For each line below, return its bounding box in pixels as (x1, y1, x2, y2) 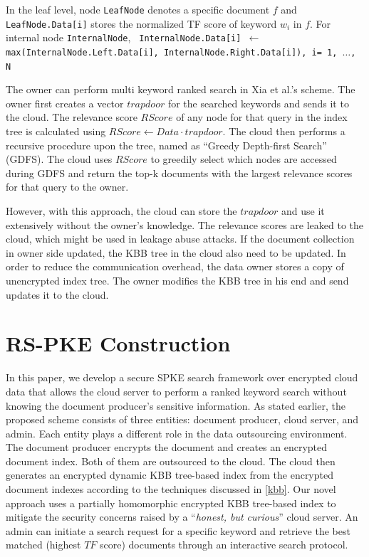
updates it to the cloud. (6, 287, 109, 302)
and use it (281, 203, 325, 218)
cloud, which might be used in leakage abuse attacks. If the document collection (6, 231, 355, 246)
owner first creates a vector (6, 95, 124, 110)
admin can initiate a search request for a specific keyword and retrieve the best (6, 523, 350, 538)
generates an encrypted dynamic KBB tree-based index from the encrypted (6, 467, 333, 482)
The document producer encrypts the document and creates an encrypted (6, 440, 328, 455)
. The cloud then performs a (222, 124, 345, 139)
